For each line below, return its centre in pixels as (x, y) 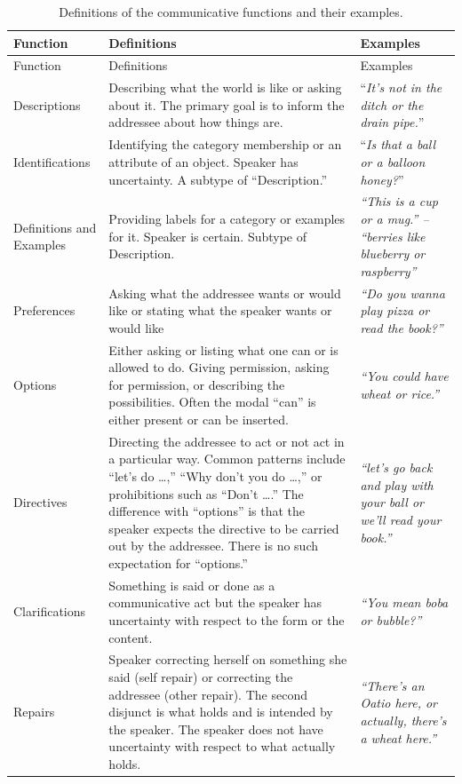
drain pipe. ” (392, 122)
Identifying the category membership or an (225, 144)
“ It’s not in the (401, 87)
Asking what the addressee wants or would (225, 293)
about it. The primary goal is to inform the (227, 104)
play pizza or (395, 310)
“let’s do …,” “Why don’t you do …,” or (215, 476)
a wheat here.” (398, 737)
